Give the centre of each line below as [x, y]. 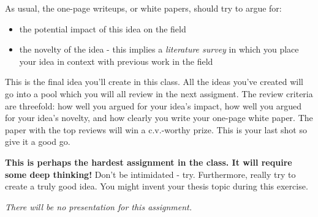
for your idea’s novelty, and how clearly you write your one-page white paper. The [159, 118]
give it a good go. [38, 142]
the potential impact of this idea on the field [103, 28]
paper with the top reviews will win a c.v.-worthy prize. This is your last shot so [156, 129]
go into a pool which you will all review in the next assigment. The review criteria [159, 93]
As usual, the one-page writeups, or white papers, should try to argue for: [143, 8]
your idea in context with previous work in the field [116, 61]
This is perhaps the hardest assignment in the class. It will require [149, 162]
